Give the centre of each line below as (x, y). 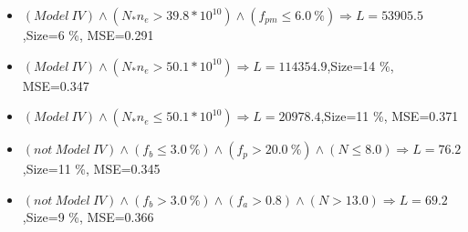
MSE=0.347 (56, 85)
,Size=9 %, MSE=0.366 (88, 216)
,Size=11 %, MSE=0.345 (91, 169)
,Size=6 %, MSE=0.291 (88, 35)
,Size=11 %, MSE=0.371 (390, 116)
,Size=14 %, (360, 65)
